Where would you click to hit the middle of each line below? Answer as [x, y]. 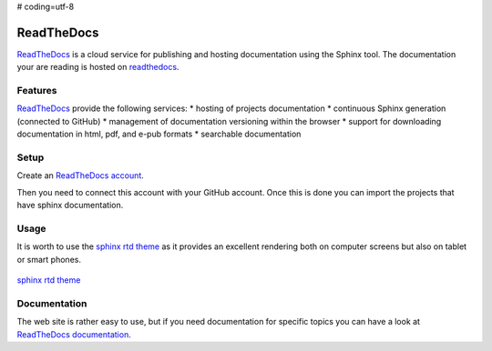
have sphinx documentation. [70, 206]
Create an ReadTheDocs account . [81, 175]
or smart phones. [49, 259]
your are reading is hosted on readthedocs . [98, 67]
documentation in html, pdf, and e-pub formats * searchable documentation [159, 134]
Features [37, 91]
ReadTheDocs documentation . [74, 334]
